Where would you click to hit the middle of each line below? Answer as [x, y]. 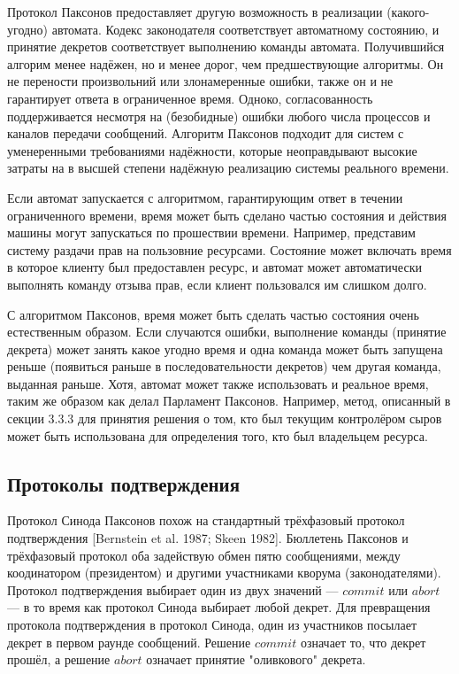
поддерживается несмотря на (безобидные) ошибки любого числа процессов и [219, 116]
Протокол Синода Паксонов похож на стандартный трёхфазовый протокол [206, 520]
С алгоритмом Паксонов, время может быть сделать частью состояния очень [213, 314]
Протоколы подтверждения [124, 483]
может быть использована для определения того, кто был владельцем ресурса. [218, 435]
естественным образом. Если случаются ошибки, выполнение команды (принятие [227, 332]
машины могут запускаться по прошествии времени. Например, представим [211, 232]
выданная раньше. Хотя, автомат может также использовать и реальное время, [218, 383]
